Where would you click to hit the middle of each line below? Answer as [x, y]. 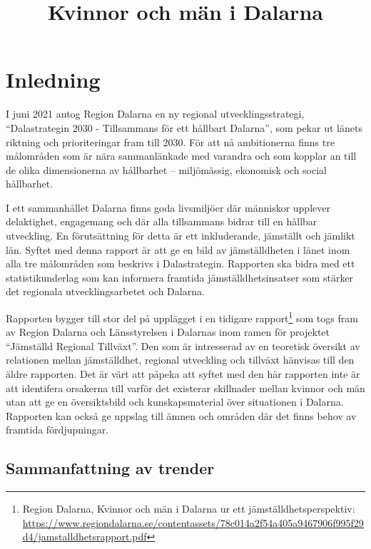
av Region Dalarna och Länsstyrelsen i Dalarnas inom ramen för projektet [168, 332]
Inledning [53, 79]
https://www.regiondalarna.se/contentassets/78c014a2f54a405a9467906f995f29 [193, 522]
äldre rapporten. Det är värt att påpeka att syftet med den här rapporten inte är [183, 374]
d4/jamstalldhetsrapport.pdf [85, 537]
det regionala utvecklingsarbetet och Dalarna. [105, 291]
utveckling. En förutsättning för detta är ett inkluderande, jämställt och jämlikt [181, 236]
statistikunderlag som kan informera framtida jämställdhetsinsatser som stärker [180, 277]
